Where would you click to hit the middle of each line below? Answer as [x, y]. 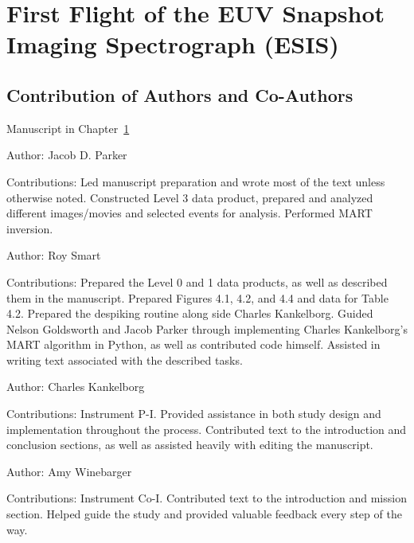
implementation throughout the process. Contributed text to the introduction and [207, 429]
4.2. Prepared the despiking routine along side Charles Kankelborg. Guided [190, 313]
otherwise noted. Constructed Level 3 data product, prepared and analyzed [190, 197]
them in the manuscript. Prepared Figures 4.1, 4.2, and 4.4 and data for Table [197, 297]
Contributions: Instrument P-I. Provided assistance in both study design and [194, 414]
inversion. [30, 228]
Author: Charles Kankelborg [76, 387]
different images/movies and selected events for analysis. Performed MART [189, 213]
